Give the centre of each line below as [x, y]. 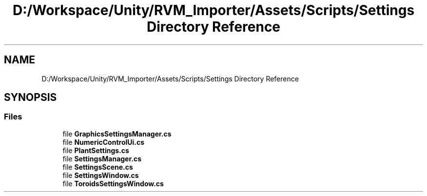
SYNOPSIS [30, 98]
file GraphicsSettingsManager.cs [117, 134]
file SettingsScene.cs [98, 167]
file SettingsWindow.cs [101, 175]
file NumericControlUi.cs [104, 142]
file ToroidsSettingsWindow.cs [113, 183]
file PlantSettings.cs [96, 150]
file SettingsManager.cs [102, 158]
